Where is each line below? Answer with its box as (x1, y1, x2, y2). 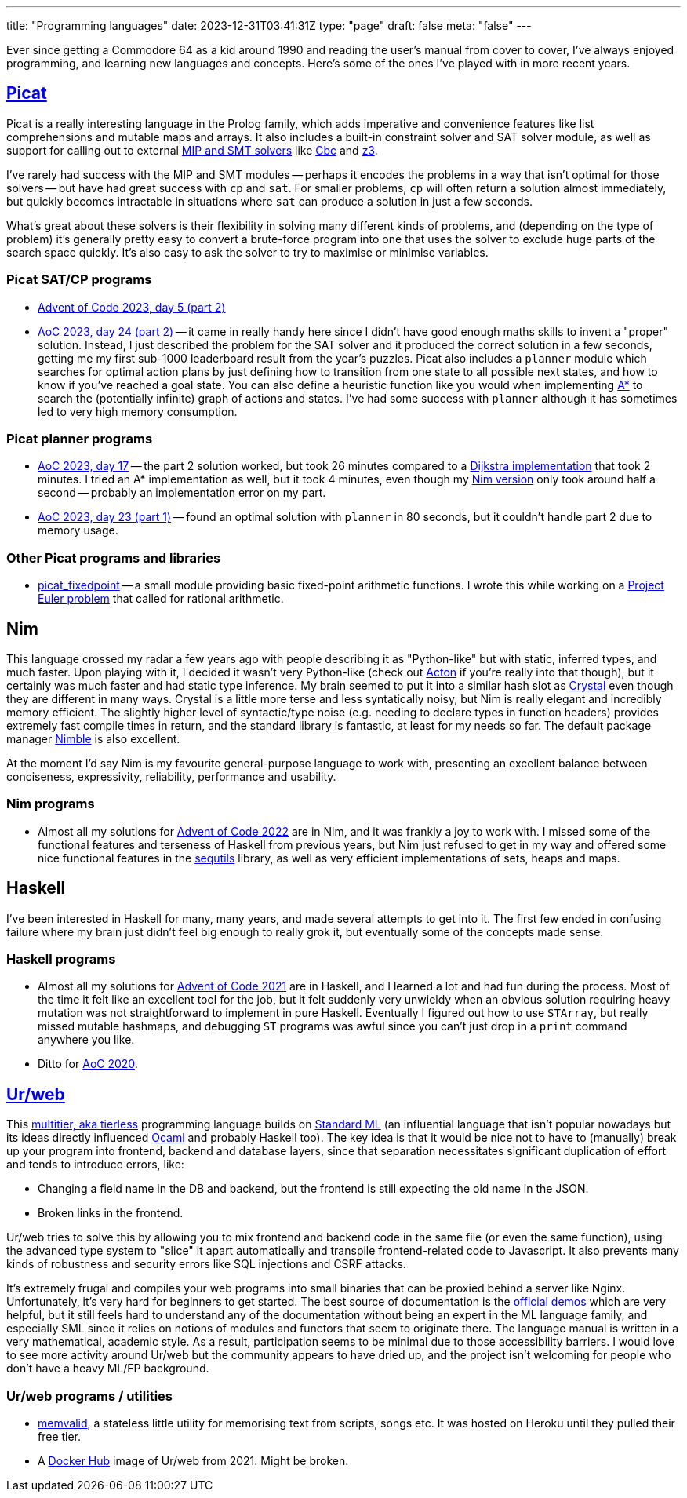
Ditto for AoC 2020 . (38, 1057, 138, 1071)
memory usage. (38, 523, 118, 538)
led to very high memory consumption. (38, 404, 238, 418)
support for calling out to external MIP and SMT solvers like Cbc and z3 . (6, 143, 378, 157)
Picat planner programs (6, 430, 153, 446)
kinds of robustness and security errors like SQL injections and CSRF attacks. (6, 1257, 406, 1271)
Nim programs (6, 796, 95, 812)
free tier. (38, 1429, 82, 1443)
